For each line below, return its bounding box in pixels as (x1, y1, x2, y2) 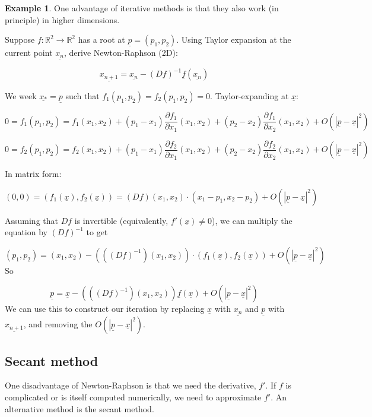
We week (5, 90, 37, 102)
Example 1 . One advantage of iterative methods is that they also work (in (5, 2, 279, 14)
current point (5, 46, 53, 59)
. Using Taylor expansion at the (176, 33, 291, 46)
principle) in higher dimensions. (5, 13, 120, 26)
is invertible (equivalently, (74, 214, 168, 226)
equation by (5, 226, 47, 238)
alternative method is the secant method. (5, 402, 154, 415)
